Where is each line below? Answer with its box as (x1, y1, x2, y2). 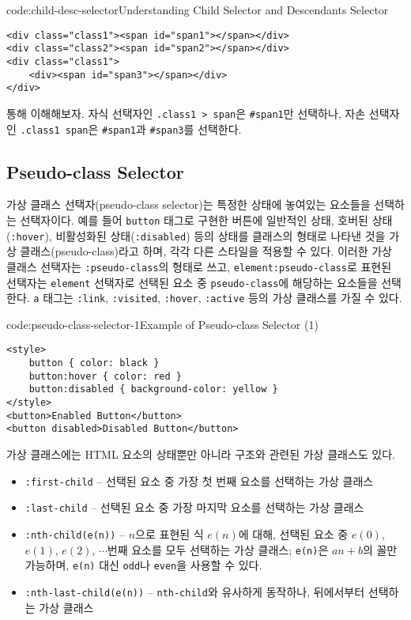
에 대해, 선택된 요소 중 (238, 525, 349, 542)
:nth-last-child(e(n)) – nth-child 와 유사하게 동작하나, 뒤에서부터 (25, 583, 365, 599)
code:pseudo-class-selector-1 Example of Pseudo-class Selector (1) (6, 316, 319, 332)
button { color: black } (28, 357, 160, 369)
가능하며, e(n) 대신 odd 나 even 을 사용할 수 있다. (25, 557, 262, 573)
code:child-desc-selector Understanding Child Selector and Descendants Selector (6, 2, 389, 17)
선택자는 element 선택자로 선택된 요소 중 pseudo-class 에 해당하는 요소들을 (6, 274, 378, 290)
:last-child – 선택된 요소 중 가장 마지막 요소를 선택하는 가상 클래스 (25, 499, 364, 516)
